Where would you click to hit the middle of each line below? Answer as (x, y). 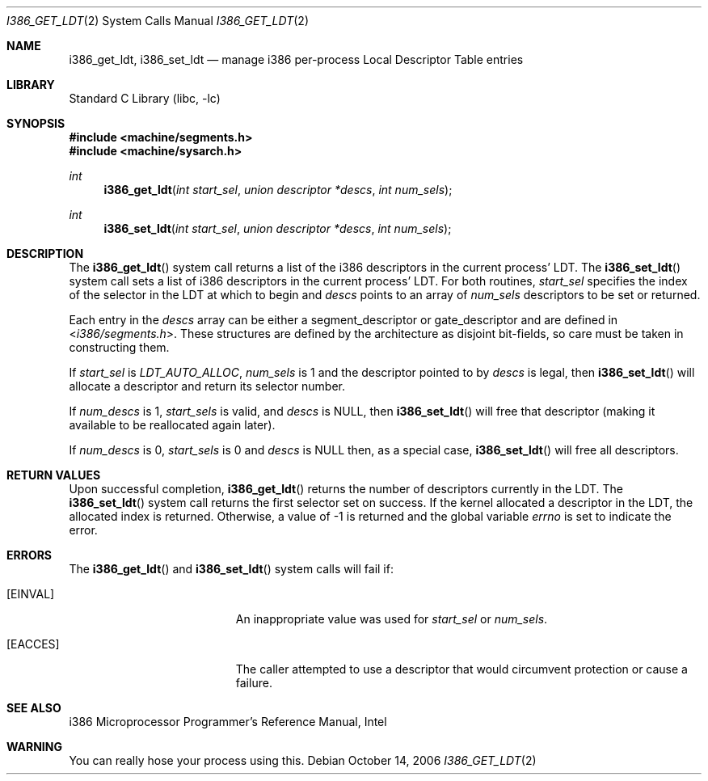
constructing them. (119, 347)
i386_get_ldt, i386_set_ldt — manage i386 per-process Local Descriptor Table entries (296, 59)
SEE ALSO (34, 708)
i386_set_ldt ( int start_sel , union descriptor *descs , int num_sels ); (278, 228)
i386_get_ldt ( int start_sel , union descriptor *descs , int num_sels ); (278, 190)
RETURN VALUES (54, 475)
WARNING (34, 747)
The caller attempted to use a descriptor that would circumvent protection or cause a (461, 669)
